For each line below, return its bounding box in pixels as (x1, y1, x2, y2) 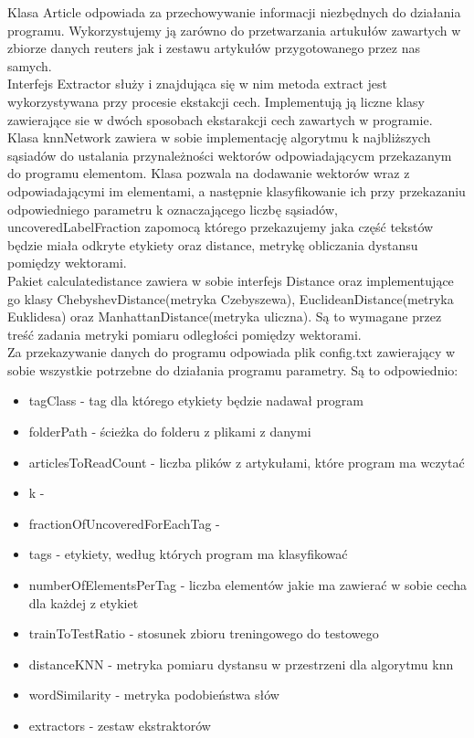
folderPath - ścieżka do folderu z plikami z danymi (28, 422, 311, 441)
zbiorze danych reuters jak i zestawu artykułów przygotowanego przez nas (7, 38, 420, 58)
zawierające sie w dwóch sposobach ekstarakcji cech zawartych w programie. (7, 110, 433, 129)
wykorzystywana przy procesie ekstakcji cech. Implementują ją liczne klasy (7, 91, 425, 111)
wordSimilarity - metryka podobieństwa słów (28, 685, 279, 704)
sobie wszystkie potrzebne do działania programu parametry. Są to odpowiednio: (7, 360, 458, 379)
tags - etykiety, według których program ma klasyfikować (28, 544, 348, 564)
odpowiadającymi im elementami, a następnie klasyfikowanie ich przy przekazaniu (7, 181, 466, 200)
